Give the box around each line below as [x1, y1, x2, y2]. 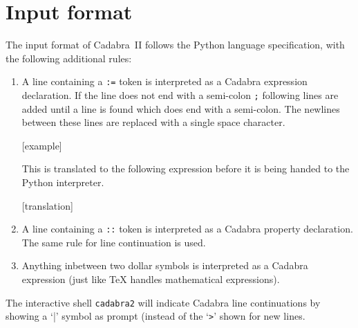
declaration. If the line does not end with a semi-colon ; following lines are [21, 87, 339, 102]
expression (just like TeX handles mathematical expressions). [21, 272, 280, 286]
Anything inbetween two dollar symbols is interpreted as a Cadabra [21, 258, 308, 273]
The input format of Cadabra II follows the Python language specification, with [6, 37, 345, 52]
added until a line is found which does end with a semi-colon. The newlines [21, 101, 340, 116]
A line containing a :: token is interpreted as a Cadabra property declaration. [21, 221, 353, 236]
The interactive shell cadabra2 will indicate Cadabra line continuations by [6, 295, 321, 309]
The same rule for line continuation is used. [21, 235, 206, 249]
